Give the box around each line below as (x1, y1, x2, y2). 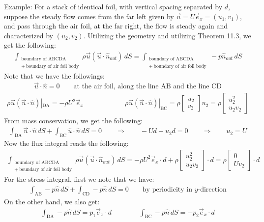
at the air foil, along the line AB (73, 83, 171, 90)
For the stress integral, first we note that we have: (4, 174, 154, 184)
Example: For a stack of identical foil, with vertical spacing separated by (4, 1, 223, 11)
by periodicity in (142, 186, 192, 193)
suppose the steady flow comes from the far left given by (4, 11, 174, 21)
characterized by (4, 30, 54, 40)
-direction (198, 186, 227, 193)
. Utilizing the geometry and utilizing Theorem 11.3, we (83, 30, 251, 40)
